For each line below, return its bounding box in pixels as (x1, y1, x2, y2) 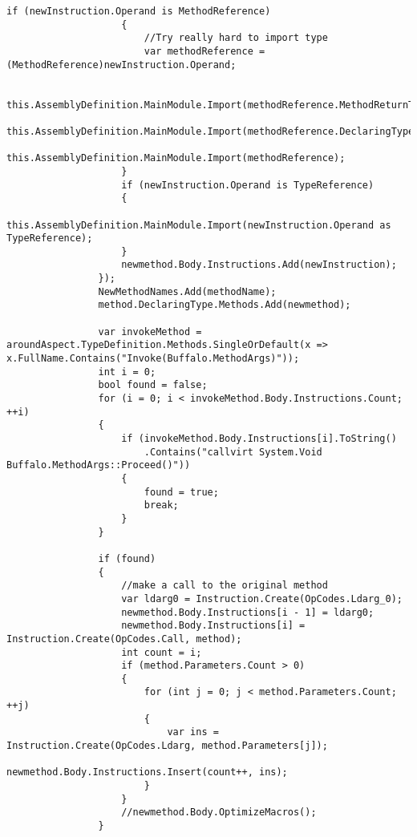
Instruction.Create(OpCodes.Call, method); (6, 633, 242, 645)
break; (144, 499, 179, 511)
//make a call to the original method (121, 580, 328, 592)
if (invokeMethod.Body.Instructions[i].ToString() (121, 433, 397, 444)
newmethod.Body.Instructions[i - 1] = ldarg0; (121, 606, 374, 618)
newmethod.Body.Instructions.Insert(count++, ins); (6, 766, 288, 778)
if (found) (98, 552, 156, 564)
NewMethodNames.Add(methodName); (98, 285, 277, 297)
